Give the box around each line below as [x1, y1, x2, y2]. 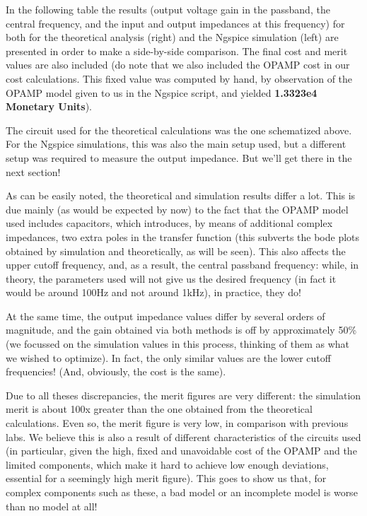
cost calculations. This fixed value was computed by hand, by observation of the [6, 71, 353, 86]
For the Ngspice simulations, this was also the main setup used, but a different [6, 136, 346, 151]
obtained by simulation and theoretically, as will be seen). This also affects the [6, 243, 346, 258]
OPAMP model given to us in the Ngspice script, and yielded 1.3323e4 [6, 85, 318, 100]
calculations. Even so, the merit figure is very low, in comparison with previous [6, 416, 349, 430]
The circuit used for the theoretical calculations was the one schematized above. [6, 122, 352, 137]
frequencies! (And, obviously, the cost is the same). [6, 364, 226, 379]
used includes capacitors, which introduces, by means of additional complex [6, 216, 333, 230]
